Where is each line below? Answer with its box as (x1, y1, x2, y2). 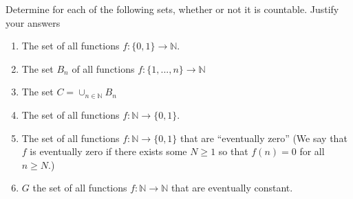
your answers (6, 15, 61, 30)
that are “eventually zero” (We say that (180, 130, 347, 145)
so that (218, 144, 248, 159)
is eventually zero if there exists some (30, 144, 187, 159)
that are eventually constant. (171, 180, 293, 195)
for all (299, 144, 325, 159)
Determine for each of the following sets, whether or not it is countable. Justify (6, 2, 339, 16)
